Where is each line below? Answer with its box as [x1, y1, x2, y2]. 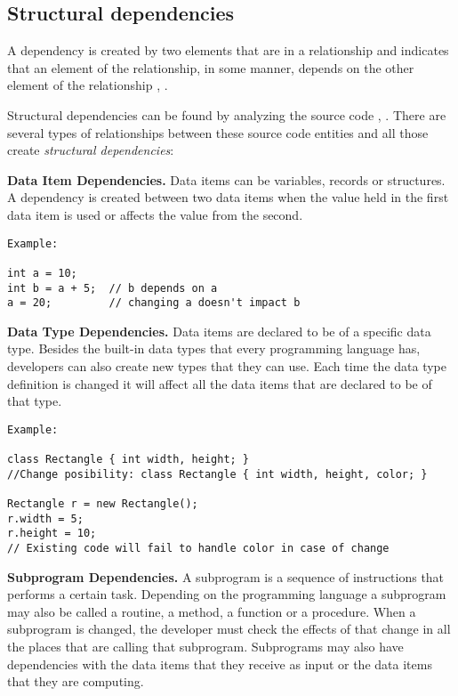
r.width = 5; [7, 512, 84, 525]
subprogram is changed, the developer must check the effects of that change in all [7, 619, 451, 638]
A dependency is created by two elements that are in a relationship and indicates [7, 41, 449, 60]
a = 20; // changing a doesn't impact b [7, 296, 301, 310]
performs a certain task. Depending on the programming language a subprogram [7, 585, 446, 603]
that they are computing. [7, 672, 144, 691]
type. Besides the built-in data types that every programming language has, [7, 339, 421, 358]
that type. [7, 392, 62, 410]
